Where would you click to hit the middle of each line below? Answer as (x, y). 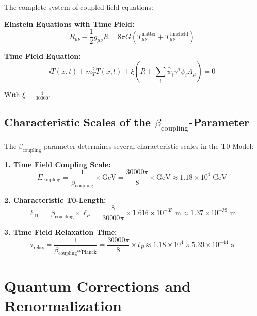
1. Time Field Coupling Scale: (57, 164)
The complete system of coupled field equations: (79, 7)
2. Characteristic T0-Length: (55, 200)
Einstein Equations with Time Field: (69, 24)
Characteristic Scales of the (78, 122)
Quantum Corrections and (98, 285)
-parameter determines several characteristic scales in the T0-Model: (148, 146)
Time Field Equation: (42, 56)
